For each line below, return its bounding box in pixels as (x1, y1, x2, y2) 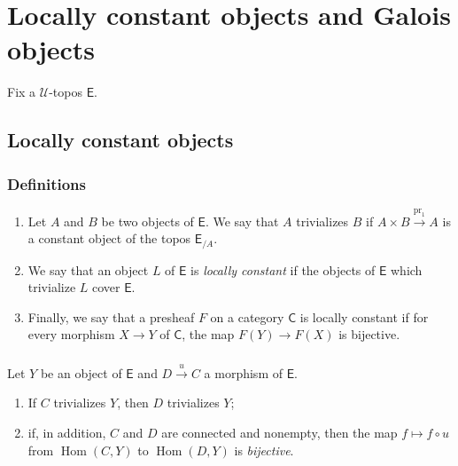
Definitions (7, 172, 86, 194)
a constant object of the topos (27, 229, 191, 248)
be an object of (40, 363, 122, 382)
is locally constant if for (299, 307, 429, 326)
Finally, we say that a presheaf (27, 307, 195, 326)
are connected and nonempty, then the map (161, 423, 398, 441)
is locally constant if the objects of (190, 260, 376, 279)
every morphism (27, 325, 115, 344)
